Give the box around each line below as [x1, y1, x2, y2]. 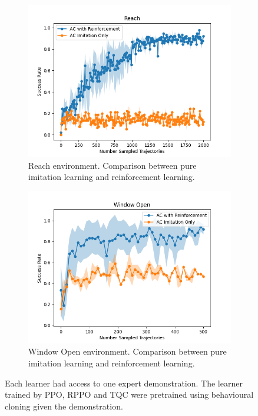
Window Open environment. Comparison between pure [28, 345, 227, 358]
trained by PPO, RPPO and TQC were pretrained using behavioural [5, 388, 254, 401]
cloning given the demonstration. [5, 399, 123, 412]
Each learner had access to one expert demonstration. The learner [5, 376, 243, 389]
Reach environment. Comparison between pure [28, 159, 197, 171]
